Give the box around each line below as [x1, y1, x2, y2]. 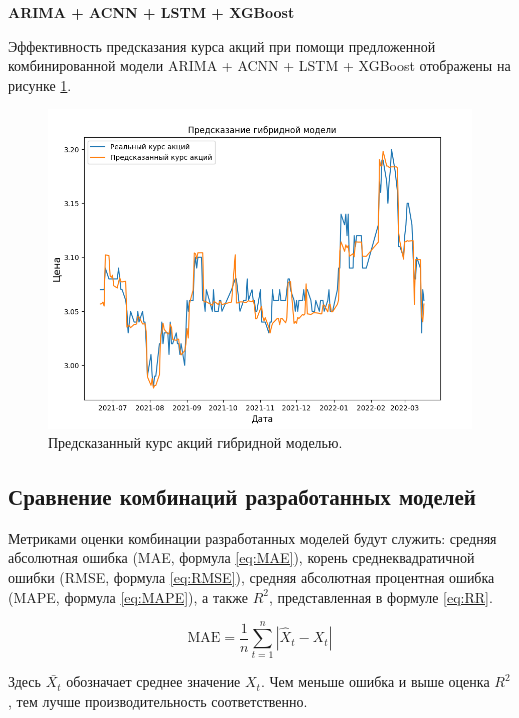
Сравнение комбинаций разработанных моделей [8, 481, 476, 512]
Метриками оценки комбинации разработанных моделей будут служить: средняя [8, 527, 497, 548]
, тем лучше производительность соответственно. [8, 690, 308, 711]
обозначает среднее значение [66, 671, 241, 692]
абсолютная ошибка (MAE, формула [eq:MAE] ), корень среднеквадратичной [8, 547, 475, 568]
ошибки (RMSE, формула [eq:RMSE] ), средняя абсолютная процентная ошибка [8, 567, 495, 588]
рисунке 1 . [8, 74, 72, 95]
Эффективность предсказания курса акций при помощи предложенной [8, 35, 436, 56]
